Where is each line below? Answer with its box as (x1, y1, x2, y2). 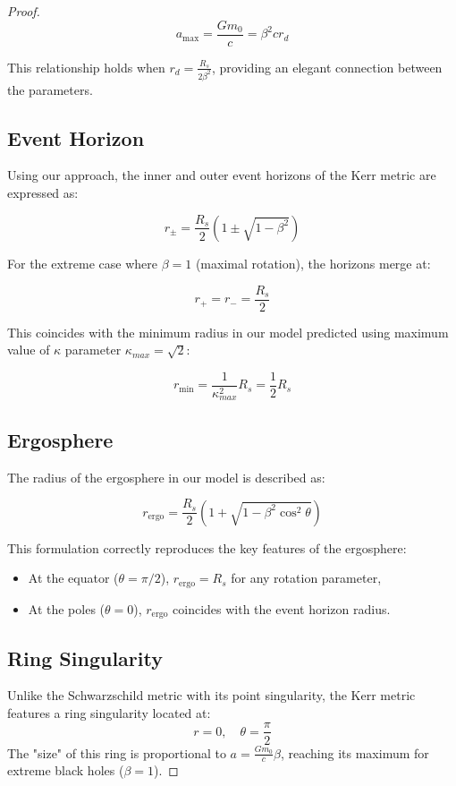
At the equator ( (28, 568, 119, 587)
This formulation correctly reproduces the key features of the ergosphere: (7, 538, 407, 557)
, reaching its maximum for (280, 743, 429, 762)
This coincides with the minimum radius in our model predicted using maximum (7, 322, 449, 341)
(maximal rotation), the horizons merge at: (195, 253, 431, 272)
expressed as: (7, 183, 79, 201)
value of (7, 340, 50, 359)
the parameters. (7, 80, 93, 98)
